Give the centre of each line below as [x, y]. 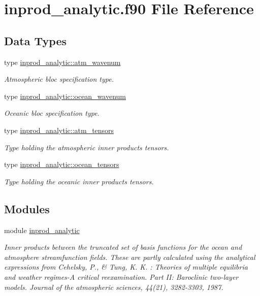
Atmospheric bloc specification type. [59, 79]
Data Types [35, 40]
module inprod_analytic [42, 230]
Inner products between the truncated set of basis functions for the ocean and [123, 247]
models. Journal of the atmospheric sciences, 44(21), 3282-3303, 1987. [114, 287]
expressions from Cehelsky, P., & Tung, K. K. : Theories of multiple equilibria [126, 267]
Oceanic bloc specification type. [52, 113]
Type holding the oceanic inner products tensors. [79, 181]
